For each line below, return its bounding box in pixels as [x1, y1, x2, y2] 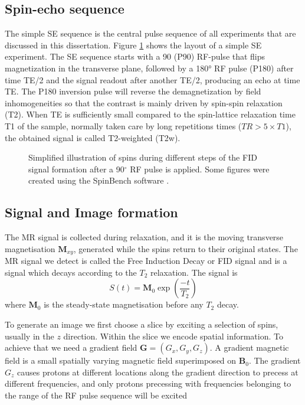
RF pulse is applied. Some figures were [130, 162, 270, 175]
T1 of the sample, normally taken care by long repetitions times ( [5, 119, 242, 132]
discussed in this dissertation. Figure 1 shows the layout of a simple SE [5, 38, 262, 51]
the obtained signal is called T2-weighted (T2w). [5, 131, 181, 143]
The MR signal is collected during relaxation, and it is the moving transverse [5, 231, 284, 243]
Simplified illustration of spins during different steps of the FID [28, 151, 257, 164]
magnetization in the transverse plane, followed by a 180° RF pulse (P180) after [5, 61, 294, 74]
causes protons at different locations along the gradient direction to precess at [17, 365, 299, 378]
